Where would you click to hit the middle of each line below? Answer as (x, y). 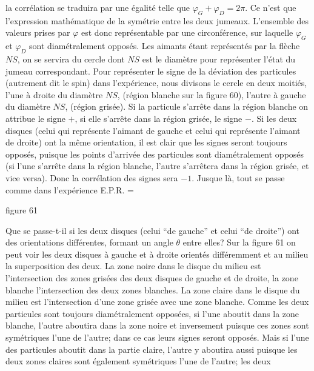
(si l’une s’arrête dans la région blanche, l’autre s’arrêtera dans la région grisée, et (157, 166)
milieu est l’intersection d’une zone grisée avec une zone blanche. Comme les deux (157, 302)
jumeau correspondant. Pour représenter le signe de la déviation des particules (151, 71)
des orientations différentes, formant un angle (89, 242)
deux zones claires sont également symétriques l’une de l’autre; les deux (138, 361)
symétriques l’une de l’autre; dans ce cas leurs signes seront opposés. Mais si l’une (157, 337)
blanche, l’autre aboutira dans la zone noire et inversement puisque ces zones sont (157, 325)
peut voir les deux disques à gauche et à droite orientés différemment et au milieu (157, 254)
